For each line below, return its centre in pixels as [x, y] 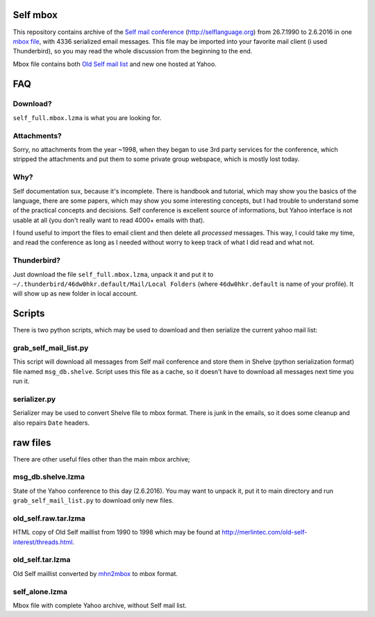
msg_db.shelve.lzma [49, 477]
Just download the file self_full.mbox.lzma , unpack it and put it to [113, 274]
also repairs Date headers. [51, 423]
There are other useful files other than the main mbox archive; [101, 459]
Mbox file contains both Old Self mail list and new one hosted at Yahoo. [115, 64]
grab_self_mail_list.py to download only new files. [93, 500]
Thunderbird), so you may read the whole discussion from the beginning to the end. [133, 51]
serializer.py [34, 399]
